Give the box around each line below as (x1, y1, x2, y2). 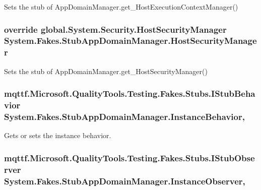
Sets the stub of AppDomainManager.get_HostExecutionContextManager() (4, 2, 238, 12)
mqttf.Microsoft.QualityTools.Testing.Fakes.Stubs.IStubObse (4, 151, 255, 164)
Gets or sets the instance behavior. (4, 130, 111, 141)
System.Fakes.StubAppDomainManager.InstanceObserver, (4, 174, 245, 187)
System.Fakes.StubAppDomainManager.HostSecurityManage (4, 34, 257, 47)
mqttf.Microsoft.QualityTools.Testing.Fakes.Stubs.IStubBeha (4, 87, 255, 100)
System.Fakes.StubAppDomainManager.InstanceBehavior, (4, 110, 245, 123)
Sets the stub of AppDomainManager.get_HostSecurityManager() (4, 66, 208, 76)
